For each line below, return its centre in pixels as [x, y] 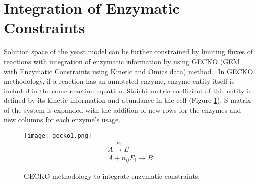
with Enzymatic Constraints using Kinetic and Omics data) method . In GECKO [128, 71]
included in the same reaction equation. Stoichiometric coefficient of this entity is [128, 90]
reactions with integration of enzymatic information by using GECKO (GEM [122, 61]
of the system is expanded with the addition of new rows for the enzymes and [123, 110]
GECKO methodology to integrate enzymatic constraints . [112, 176]
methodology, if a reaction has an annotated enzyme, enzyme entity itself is [119, 81]
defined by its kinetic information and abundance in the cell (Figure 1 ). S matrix [128, 100]
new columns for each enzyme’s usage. [62, 120]
